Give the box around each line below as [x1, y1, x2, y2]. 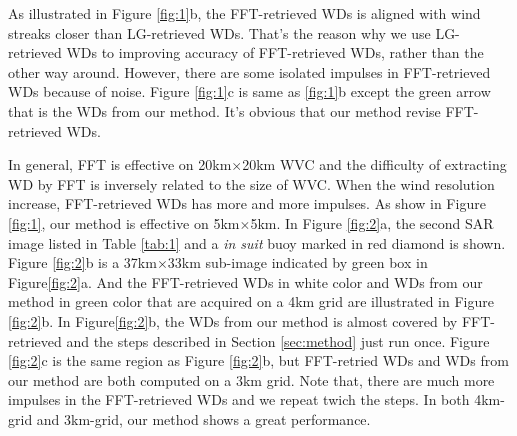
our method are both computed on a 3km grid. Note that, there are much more [8, 369, 495, 390]
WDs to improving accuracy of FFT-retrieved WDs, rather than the [66, 42, 484, 63]
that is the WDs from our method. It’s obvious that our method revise [8, 100, 441, 121]
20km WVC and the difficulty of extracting [242, 154, 507, 175]
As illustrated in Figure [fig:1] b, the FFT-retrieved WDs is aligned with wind [8, 3, 481, 23]
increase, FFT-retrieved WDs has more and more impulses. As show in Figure [8, 193, 486, 214]
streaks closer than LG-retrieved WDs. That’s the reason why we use [8, 22, 431, 43]
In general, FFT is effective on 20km [8, 154, 232, 175]
